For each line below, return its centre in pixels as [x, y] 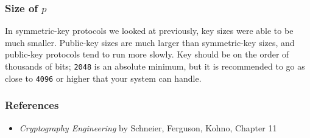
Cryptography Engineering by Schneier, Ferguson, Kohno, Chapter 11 [148, 127]
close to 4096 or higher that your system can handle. [103, 78]
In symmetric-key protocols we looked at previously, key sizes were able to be [149, 31]
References [32, 105]
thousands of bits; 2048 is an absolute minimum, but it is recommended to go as [155, 66]
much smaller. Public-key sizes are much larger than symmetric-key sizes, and [150, 42]
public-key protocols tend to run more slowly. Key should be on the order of [147, 54]
